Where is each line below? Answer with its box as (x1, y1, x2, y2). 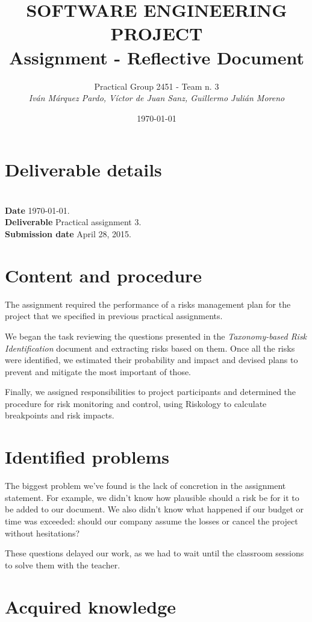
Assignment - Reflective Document (9, 45, 304, 69)
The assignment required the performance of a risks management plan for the (5, 297, 291, 310)
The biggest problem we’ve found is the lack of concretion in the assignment (5, 479, 286, 492)
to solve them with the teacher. (5, 558, 120, 571)
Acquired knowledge (5, 594, 176, 618)
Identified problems (5, 444, 169, 469)
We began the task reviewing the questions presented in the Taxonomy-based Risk (5, 329, 307, 342)
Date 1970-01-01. (5, 204, 70, 216)
